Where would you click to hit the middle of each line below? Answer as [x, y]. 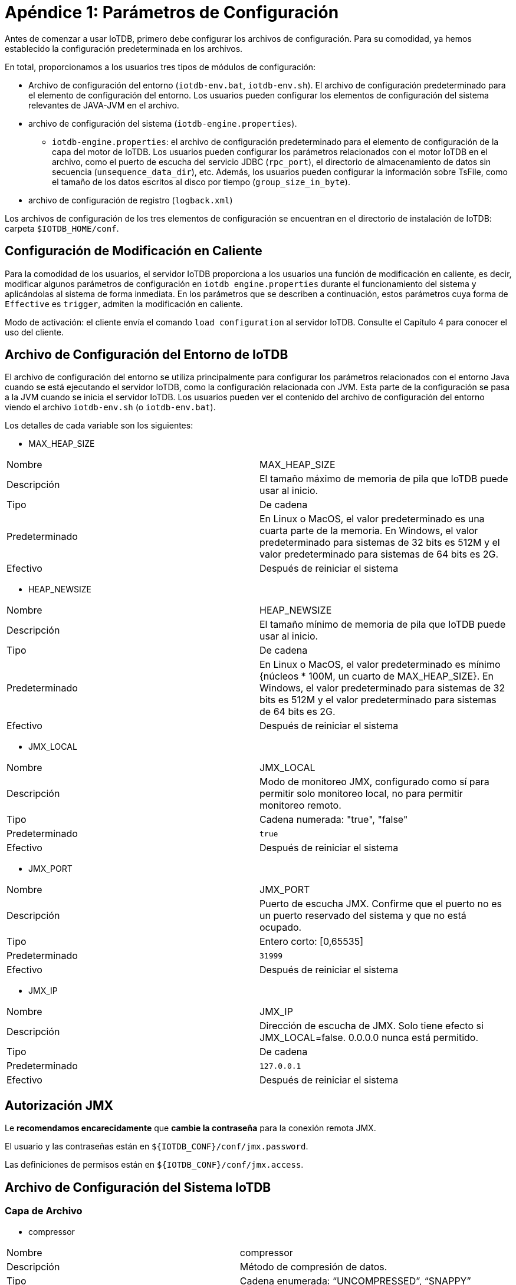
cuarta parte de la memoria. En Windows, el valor [369, 531]
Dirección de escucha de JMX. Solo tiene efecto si [372, 1026]
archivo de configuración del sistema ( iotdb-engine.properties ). [163, 123]
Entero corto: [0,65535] [311, 942]
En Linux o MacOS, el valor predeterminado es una [372, 519]
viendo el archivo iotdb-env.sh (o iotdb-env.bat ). [110, 407]
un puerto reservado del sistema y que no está [363, 916]
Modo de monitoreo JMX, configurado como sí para [374, 782]
